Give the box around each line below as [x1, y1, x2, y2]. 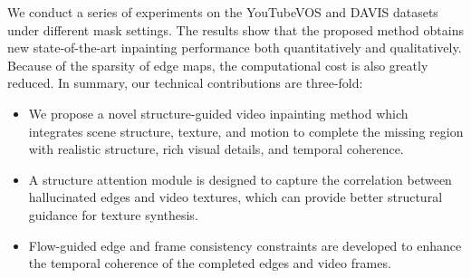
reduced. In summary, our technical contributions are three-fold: [7, 73, 363, 92]
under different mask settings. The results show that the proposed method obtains [7, 20, 464, 39]
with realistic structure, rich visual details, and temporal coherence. [28, 139, 404, 158]
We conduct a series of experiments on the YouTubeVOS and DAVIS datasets [7, 3, 438, 21]
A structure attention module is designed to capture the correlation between [28, 169, 452, 188]
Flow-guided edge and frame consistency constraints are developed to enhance [28, 235, 462, 254]
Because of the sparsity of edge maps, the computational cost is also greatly [7, 55, 428, 74]
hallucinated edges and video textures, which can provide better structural [28, 187, 443, 206]
